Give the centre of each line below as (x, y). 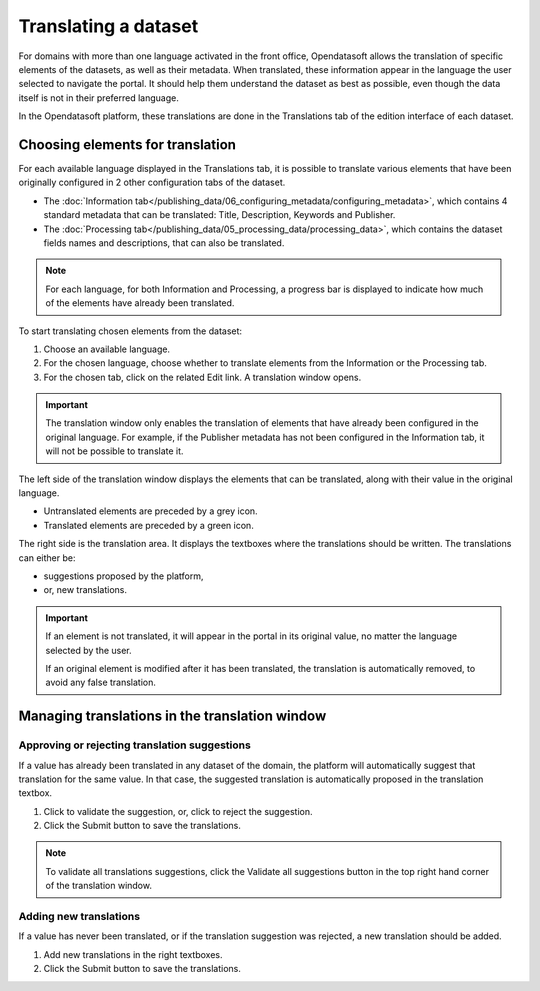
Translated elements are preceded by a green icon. (148, 525)
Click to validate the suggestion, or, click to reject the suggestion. (178, 811)
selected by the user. (88, 650)
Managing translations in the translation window (172, 716)
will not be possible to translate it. (114, 451)
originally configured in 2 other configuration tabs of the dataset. (152, 182)
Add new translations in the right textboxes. (133, 954)
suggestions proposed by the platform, (123, 576)
